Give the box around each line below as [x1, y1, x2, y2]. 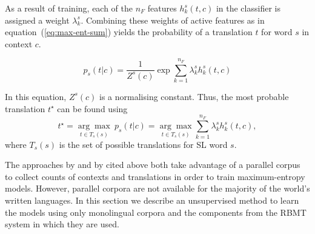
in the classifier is [216, 2, 280, 14]
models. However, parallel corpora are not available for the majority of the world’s [5, 182, 310, 195]
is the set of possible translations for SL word [59, 138, 228, 150]
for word [261, 25, 293, 38]
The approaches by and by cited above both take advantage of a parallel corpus [5, 158, 300, 171]
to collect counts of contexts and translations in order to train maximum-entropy [5, 170, 305, 182]
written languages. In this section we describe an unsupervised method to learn [5, 194, 299, 206]
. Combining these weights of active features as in [81, 13, 265, 26]
